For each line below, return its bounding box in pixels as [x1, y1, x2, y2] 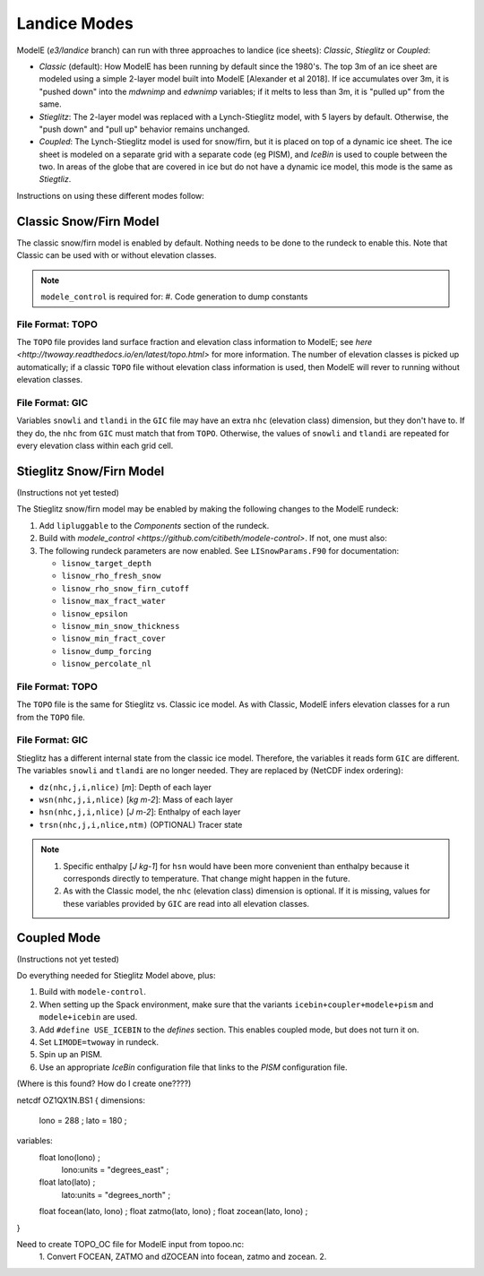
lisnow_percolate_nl [61, 659, 152, 669]
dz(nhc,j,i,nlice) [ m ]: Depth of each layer [39, 781, 212, 792]
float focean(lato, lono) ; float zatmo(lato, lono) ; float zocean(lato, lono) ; [39, 1206, 308, 1217]
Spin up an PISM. [39, 1049, 103, 1060]
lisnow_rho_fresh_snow [61, 571, 161, 582]
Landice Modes [16, 13, 134, 33]
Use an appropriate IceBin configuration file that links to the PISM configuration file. [39, 1062, 348, 1073]
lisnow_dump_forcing [61, 646, 152, 656]
